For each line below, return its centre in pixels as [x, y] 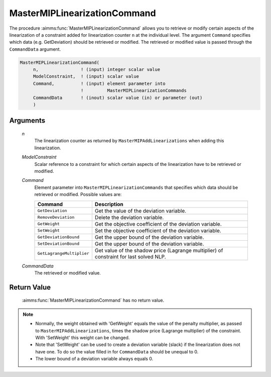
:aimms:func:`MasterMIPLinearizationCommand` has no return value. [93, 300]
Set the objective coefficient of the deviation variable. [158, 230]
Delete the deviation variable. [129, 217]
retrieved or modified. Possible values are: [78, 195]
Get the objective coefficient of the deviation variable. [158, 224]
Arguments [27, 121]
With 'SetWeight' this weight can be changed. [83, 337]
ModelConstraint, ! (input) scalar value [86, 76]
